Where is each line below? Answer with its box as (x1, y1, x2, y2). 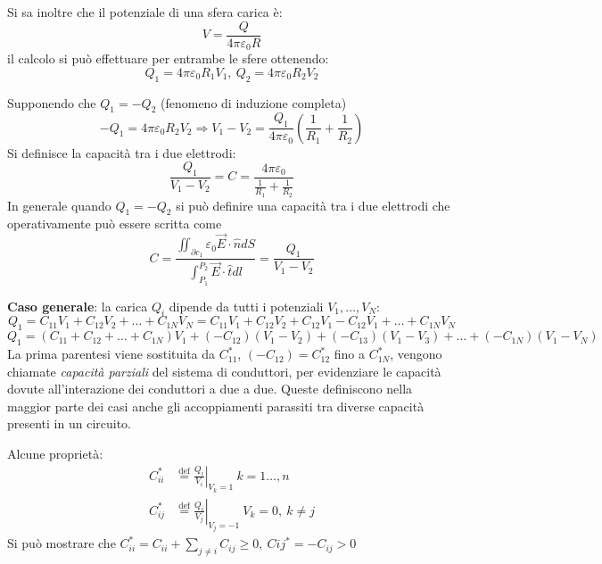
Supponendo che (7, 93, 96, 112)
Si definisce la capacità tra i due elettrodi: (7, 143, 236, 162)
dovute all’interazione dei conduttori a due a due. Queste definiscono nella (7, 379, 413, 398)
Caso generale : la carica (7, 296, 148, 315)
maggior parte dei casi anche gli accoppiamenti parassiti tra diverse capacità (7, 396, 425, 415)
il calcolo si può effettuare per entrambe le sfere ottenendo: (7, 49, 329, 68)
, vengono (390, 344, 442, 363)
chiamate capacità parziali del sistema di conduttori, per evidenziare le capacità (7, 361, 441, 380)
